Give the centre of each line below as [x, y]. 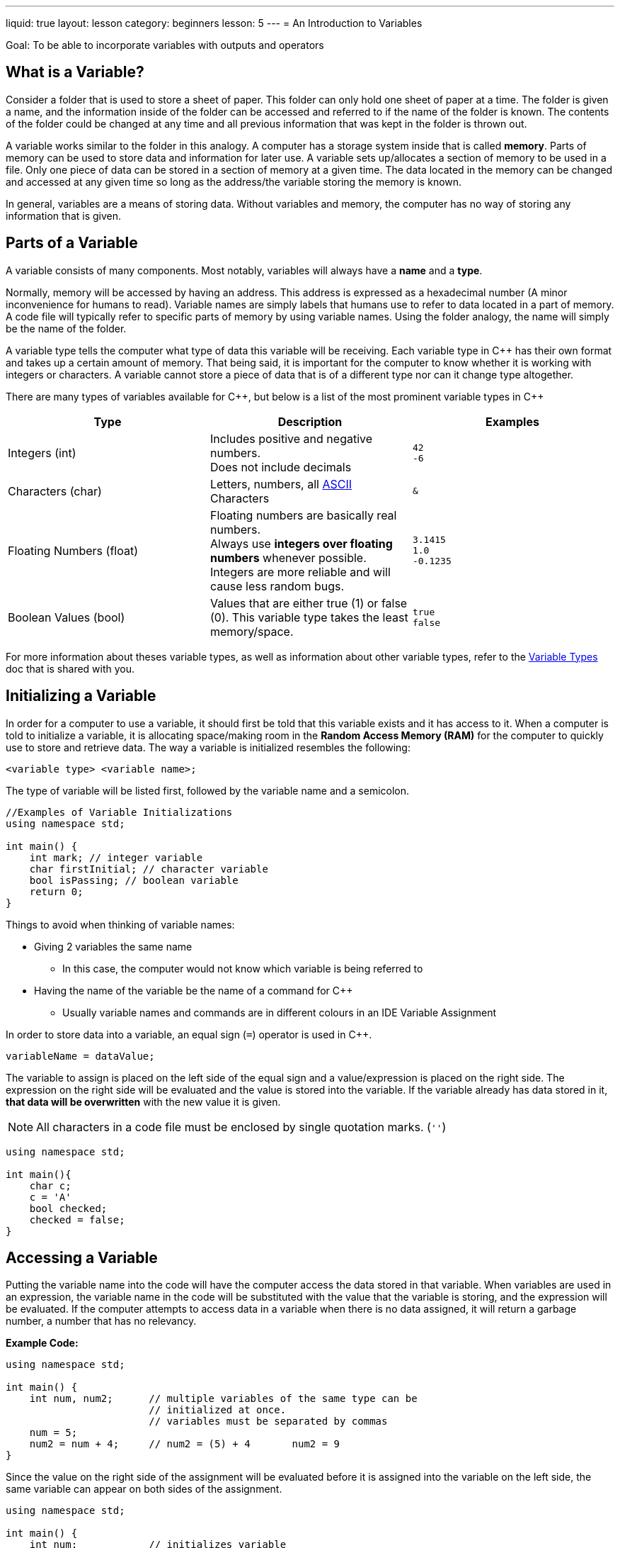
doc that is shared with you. [70, 668]
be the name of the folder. [66, 328]
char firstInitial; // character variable [149, 869]
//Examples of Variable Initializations [119, 812]
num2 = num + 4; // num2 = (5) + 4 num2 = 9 [185, 1444]
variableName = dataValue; [80, 1056]
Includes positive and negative [291, 438]
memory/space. [252, 631]
